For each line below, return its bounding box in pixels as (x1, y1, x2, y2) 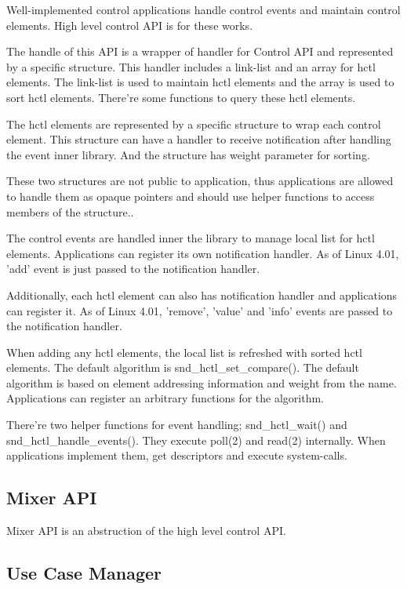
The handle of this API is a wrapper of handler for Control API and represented (6, 43, 394, 60)
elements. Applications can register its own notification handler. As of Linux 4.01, (6, 245, 399, 261)
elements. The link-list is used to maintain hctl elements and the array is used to (6, 74, 394, 90)
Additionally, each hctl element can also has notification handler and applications (6, 286, 398, 303)
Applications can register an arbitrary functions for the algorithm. (6, 390, 325, 406)
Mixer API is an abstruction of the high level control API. (6, 522, 286, 539)
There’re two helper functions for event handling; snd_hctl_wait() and (6, 416, 347, 433)
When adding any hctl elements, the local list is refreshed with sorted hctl (6, 344, 362, 360)
